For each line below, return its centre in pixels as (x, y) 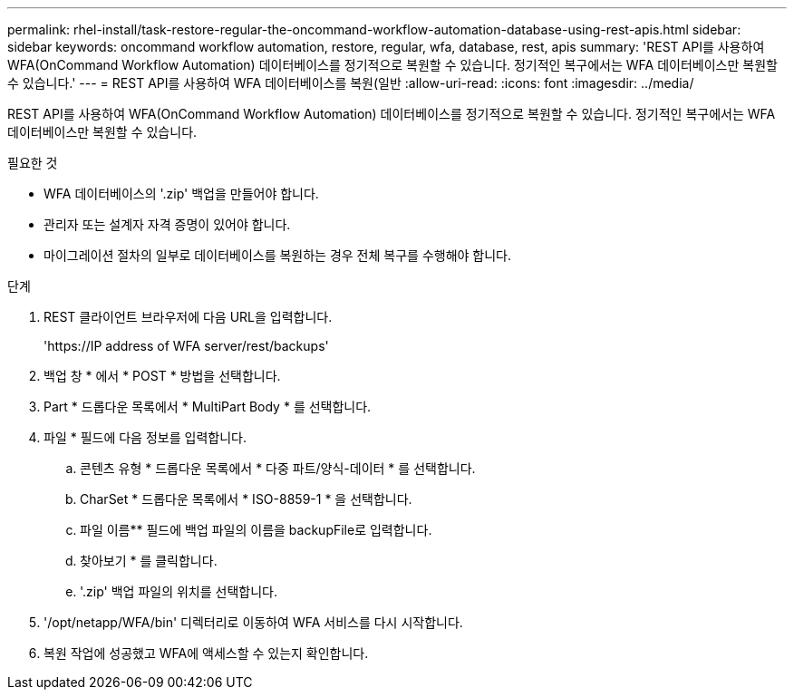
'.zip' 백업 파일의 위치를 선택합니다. (179, 591)
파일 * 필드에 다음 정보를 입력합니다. (145, 437)
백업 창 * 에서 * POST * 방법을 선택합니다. (162, 376)
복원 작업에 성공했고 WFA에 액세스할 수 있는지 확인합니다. (206, 653)
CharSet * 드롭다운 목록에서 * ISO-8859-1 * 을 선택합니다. (246, 499)
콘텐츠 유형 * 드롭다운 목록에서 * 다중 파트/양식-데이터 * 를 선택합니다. (278, 468)
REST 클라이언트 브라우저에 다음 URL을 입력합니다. (188, 317)
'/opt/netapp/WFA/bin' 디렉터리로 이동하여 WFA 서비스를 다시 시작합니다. (253, 622)
